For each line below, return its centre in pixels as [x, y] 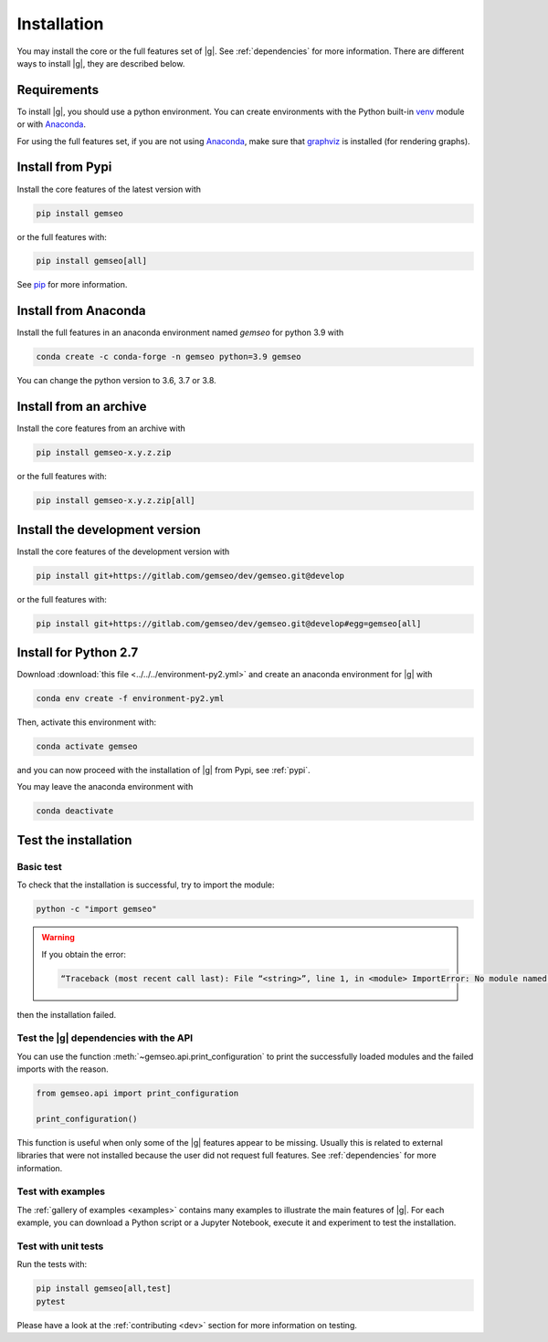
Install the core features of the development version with [123, 551]
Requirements [58, 90]
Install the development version [109, 529]
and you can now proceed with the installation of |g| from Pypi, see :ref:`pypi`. [163, 771]
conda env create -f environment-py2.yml [130, 699]
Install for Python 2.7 [78, 653]
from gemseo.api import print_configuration [137, 1094]
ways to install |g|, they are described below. [101, 63]
